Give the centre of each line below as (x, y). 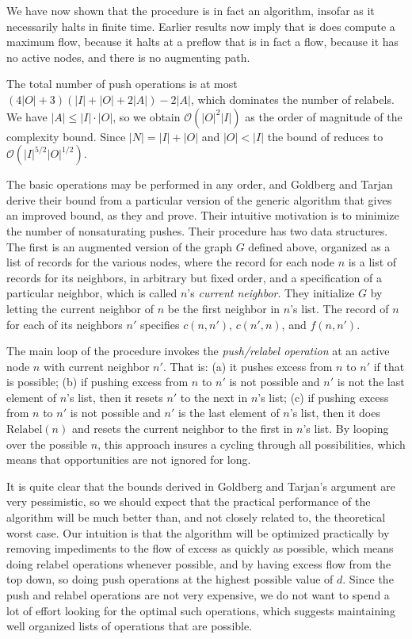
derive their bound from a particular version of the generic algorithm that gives (199, 199)
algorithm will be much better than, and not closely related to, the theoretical (196, 517)
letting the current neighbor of (80, 308)
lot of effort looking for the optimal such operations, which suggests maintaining (201, 610)
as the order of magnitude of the (324, 116)
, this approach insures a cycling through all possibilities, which (252, 444)
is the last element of (229, 413)
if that (389, 366)
